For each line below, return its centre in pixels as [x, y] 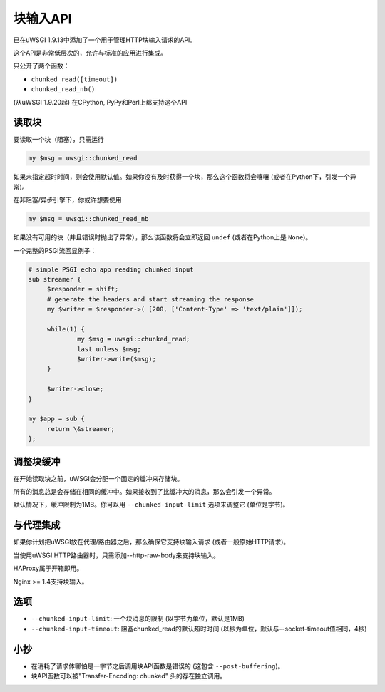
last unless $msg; [109, 349]
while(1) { [66, 329]
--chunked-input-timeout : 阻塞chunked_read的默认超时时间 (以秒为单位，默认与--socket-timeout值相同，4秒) [199, 629]
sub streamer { [55, 279]
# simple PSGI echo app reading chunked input [111, 269]
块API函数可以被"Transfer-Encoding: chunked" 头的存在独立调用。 [129, 676]
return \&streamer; [81, 429]
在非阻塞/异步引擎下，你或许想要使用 [68, 200]
